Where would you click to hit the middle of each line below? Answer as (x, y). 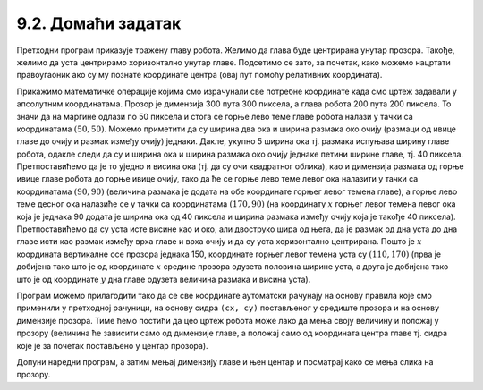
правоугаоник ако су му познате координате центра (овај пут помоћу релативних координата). (199, 75)
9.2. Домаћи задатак (99, 23)
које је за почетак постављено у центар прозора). (113, 345)
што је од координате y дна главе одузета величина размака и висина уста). (164, 279)
